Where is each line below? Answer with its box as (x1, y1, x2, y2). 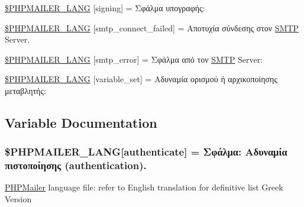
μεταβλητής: (5, 84, 46, 96)
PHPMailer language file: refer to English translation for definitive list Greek (5, 181, 283, 193)
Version (5, 193, 32, 205)
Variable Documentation (5, 113, 157, 131)
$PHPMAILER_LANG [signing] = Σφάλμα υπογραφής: (5, 2, 205, 14)
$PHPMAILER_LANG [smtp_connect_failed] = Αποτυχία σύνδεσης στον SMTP (5, 21, 299, 34)
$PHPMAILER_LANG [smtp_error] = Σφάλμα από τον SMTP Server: (5, 53, 263, 65)
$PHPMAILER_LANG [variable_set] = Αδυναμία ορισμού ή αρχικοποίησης (5, 73, 277, 85)
